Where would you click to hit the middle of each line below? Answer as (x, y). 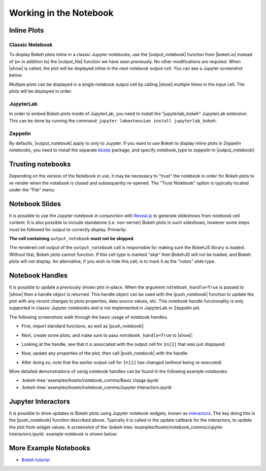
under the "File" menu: (32, 190)
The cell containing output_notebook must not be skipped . (72, 239)
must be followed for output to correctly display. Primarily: (68, 229)
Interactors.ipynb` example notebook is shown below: (64, 434)
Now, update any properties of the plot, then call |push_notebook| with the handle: (105, 353)
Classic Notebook (31, 44)
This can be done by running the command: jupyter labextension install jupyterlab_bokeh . (113, 120)
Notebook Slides (35, 204)
